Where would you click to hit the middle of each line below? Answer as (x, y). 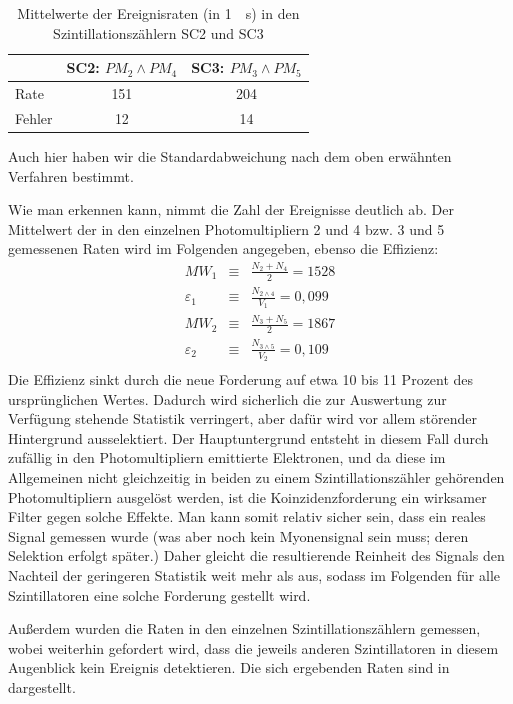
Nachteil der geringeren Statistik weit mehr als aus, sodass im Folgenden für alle (254, 575)
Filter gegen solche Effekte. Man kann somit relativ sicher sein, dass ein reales (247, 516)
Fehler (34, 117)
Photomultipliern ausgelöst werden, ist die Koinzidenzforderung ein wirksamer (247, 496)
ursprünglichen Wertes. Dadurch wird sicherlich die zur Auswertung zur (227, 398)
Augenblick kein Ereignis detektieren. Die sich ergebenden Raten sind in (229, 667)
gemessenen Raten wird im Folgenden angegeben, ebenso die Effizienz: (223, 248)
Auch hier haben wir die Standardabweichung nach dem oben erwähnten (230, 155)
